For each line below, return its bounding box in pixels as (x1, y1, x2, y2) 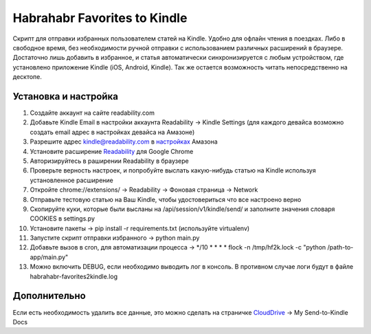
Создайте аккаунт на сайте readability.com (30, 109, 155, 117)
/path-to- (327, 243, 354, 252)
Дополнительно (12, 290, 86, 302)
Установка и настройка (12, 90, 118, 102)
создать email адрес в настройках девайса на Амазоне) (30, 128, 195, 136)
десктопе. (12, 73, 43, 81)
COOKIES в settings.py (30, 214, 95, 223)
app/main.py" (30, 253, 69, 261)
